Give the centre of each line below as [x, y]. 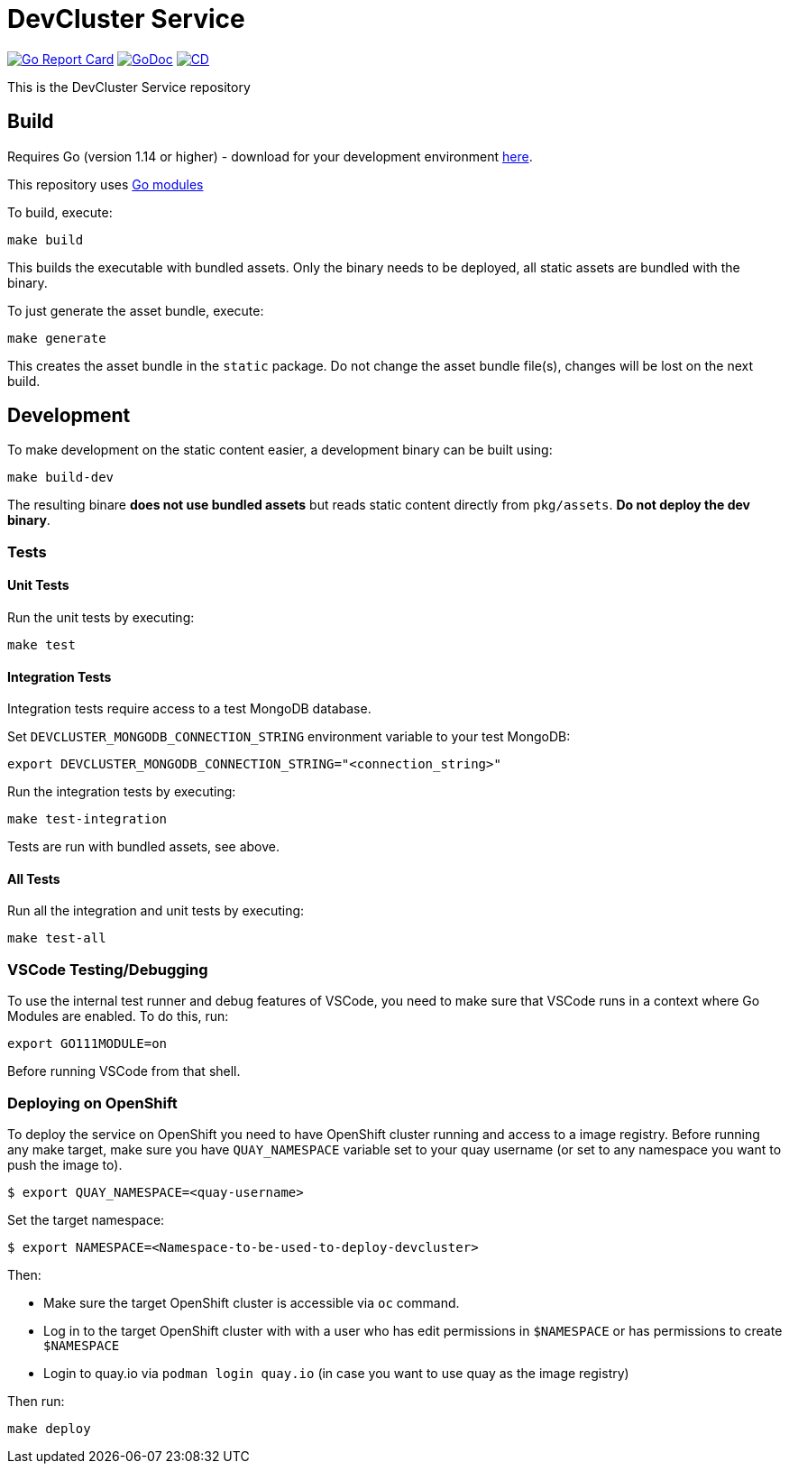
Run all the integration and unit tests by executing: [156, 911]
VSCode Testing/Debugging [108, 969]
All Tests [34, 878]
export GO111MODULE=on [87, 1044]
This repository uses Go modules [106, 184]
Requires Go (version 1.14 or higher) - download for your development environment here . [270, 156]
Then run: [36, 1401]
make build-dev [61, 478]
